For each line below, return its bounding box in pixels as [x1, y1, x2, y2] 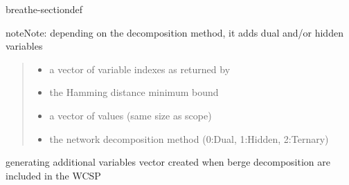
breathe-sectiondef [6, 2, 82, 16]
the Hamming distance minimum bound [49, 85, 219, 99]
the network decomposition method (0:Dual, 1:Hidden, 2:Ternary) [49, 131, 329, 146]
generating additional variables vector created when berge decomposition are [6, 155, 330, 169]
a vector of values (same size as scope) [49, 108, 212, 122]
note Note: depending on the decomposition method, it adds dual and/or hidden [6, 25, 343, 39]
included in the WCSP [6, 168, 101, 182]
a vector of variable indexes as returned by [49, 61, 231, 76]
